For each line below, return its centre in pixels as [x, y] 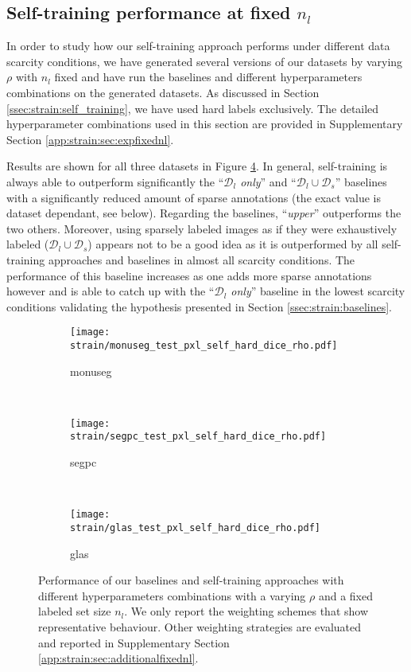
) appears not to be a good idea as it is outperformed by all [233, 244]
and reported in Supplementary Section [134, 642]
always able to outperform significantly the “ [115, 181]
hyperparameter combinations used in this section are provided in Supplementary [205, 124]
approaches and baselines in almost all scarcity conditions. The [202, 259]
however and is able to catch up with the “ [111, 291]
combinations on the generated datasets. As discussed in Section [163, 92]
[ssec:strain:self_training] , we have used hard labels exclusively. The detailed [193, 108]
